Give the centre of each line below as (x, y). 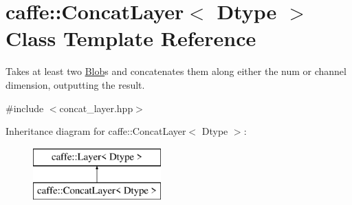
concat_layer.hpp (96, 108)
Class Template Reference (131, 38)
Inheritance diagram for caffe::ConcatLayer (96, 131)
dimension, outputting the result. (75, 84)
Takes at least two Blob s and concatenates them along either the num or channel (176, 71)
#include (25, 108)
